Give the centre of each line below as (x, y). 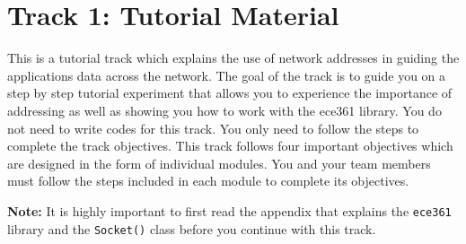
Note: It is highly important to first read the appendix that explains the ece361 (229, 210)
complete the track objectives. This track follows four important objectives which (230, 146)
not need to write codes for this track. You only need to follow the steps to (213, 128)
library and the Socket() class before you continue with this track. (192, 228)
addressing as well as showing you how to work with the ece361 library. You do (224, 110)
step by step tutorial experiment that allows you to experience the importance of (230, 93)
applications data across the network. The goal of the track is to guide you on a (227, 75)
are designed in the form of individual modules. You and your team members (219, 163)
